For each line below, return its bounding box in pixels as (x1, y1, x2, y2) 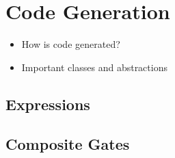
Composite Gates (5, 133, 130, 155)
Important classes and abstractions (21, 60, 167, 74)
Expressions (5, 93, 90, 114)
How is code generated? (21, 37, 120, 51)
